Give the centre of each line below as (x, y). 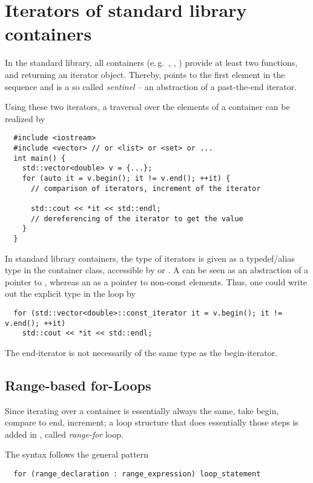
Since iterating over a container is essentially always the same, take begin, (142, 410)
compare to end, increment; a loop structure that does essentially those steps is (152, 422)
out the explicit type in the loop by (70, 293)
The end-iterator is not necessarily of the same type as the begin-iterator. (141, 352)
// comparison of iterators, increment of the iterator (146, 188)
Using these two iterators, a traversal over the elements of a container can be (147, 107)
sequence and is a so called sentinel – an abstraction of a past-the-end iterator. (151, 86)
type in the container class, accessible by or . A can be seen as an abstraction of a (157, 270)
